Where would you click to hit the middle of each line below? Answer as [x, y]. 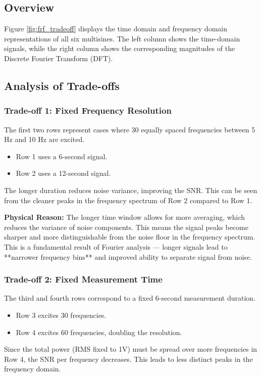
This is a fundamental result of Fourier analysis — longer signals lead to [116, 246]
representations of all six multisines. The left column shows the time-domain [122, 38]
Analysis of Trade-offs [62, 85]
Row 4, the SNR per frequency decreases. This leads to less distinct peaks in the [128, 359]
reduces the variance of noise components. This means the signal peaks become [126, 227]
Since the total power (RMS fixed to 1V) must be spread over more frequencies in [131, 349]
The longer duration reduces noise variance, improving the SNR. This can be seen [131, 190]
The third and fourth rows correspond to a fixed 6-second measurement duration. [130, 298]
